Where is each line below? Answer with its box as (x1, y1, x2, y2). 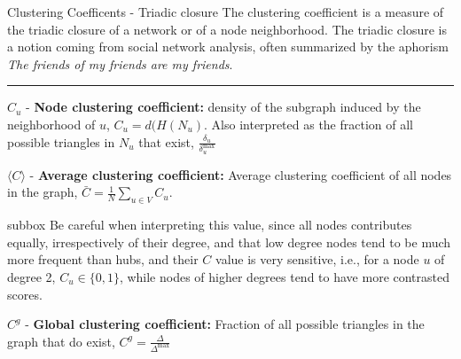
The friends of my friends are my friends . (7, 54, 233, 73)
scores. (7, 285, 43, 303)
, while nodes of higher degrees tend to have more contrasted (119, 268, 450, 286)
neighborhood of (7, 114, 96, 133)
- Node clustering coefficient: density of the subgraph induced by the (26, 98, 421, 116)
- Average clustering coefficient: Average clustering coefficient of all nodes (29, 165, 452, 183)
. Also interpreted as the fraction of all (204, 114, 413, 133)
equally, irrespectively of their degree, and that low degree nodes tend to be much (7, 232, 451, 251)
